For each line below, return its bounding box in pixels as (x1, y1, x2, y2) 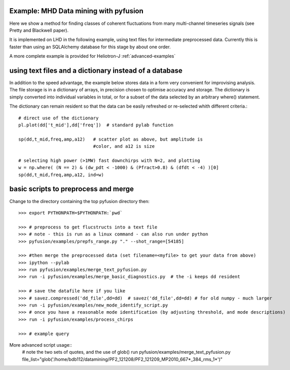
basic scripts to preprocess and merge (9, 185, 134, 193)
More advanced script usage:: (9, 342, 72, 348)
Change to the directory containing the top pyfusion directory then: (9, 198, 150, 204)
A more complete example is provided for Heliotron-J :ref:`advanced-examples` (9, 53, 176, 59)
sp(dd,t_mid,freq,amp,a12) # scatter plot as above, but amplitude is (18, 136, 203, 142)
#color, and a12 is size (93, 144, 155, 149)
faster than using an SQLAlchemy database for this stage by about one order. (9, 44, 171, 50)
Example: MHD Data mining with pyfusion (9, 7, 144, 15)
